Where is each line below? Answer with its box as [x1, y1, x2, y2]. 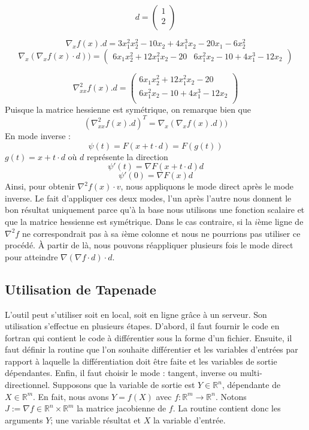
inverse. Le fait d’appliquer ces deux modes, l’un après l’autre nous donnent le [5, 191, 292, 204]
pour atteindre [5, 250, 58, 263]
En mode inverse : [5, 129, 71, 142]
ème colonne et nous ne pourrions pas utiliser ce [124, 227, 301, 239]
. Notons [215, 390, 247, 402]
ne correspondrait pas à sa [22, 227, 119, 239]
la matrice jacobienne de [77, 402, 166, 414]
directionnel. [5, 378, 50, 391]
